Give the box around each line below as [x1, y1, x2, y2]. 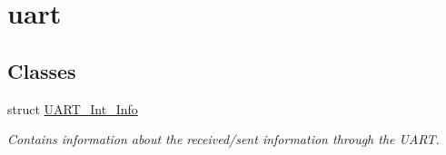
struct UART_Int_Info [7, 99, 138, 118]
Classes [7, 56, 76, 84]
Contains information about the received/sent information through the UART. [7, 130, 440, 149]
